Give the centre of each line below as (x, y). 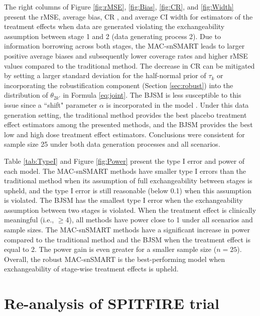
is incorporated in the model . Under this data (177, 104)
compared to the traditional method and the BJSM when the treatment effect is (127, 239)
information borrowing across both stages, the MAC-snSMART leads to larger (124, 46)
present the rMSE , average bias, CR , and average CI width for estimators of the (128, 16)
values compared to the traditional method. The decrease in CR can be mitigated (129, 65)
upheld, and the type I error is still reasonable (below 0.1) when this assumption (128, 190)
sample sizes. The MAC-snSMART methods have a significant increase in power (127, 230)
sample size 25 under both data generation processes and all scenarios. (112, 144)
